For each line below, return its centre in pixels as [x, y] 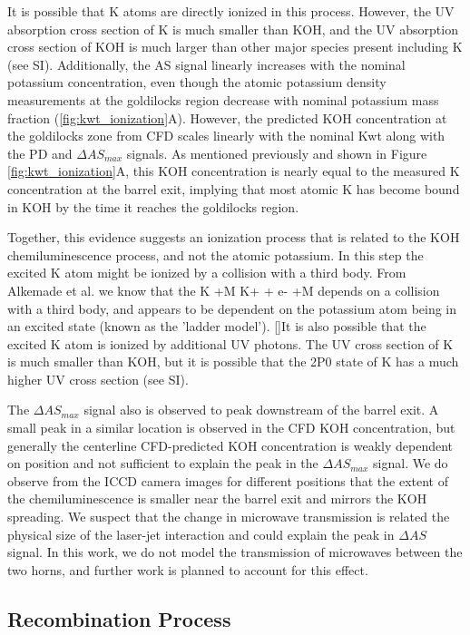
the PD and [40, 153]
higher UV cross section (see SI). [98, 379]
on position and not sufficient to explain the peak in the [163, 463]
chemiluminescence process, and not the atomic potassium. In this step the [215, 254]
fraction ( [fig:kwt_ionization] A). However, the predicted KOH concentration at [227, 117]
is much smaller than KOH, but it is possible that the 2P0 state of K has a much [233, 361]
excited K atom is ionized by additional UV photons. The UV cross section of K [230, 343]
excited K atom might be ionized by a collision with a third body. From [207, 273]
